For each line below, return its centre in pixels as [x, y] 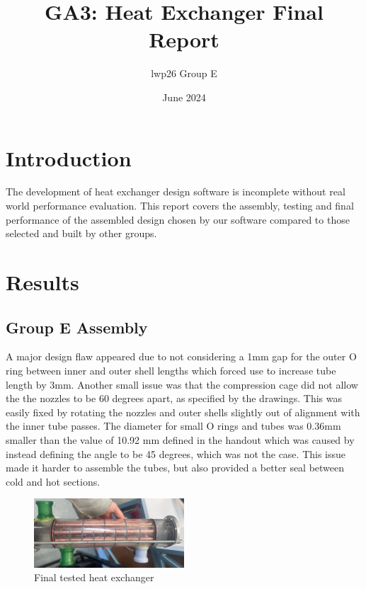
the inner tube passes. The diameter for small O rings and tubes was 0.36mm [173, 426]
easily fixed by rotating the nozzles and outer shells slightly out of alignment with [183, 412]
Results [42, 282]
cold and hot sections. [53, 481]
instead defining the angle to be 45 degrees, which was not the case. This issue [176, 453]
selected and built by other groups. [81, 233]
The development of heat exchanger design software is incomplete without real [176, 191]
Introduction [69, 158]
